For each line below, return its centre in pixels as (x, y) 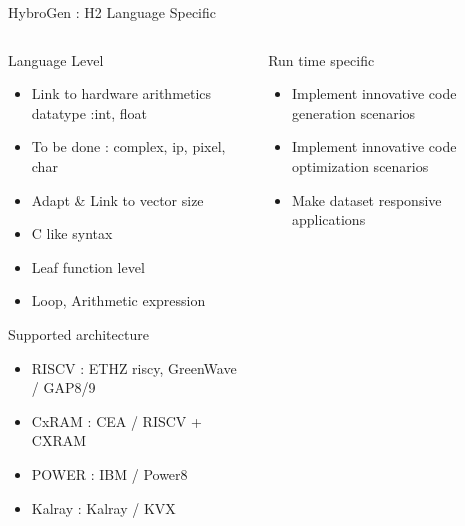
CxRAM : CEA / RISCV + (116, 420)
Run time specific (321, 59)
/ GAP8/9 (63, 387)
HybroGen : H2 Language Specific (112, 12)
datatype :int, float (89, 112)
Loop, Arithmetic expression (118, 300)
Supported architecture (78, 333)
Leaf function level (88, 266)
